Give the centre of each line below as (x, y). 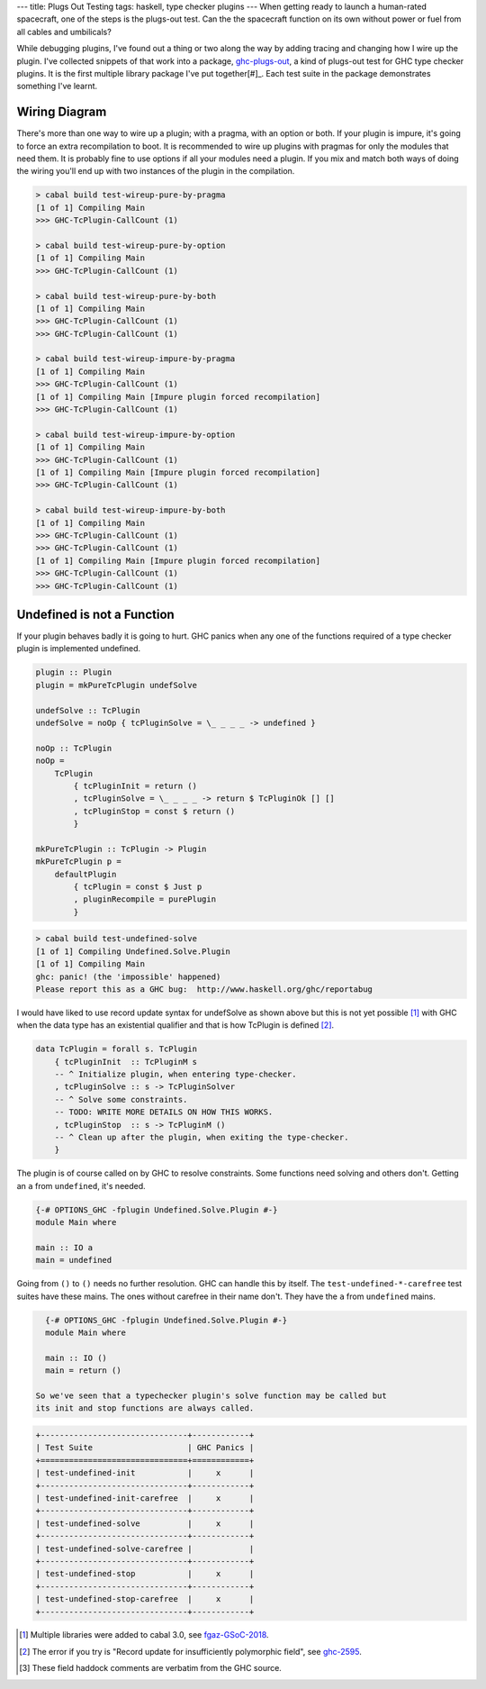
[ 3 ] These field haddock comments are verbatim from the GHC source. (151, 1668)
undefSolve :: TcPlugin (88, 710)
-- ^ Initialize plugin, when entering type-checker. (175, 1075)
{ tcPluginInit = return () (135, 785)
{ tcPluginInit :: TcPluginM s (126, 1062)
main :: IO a (64, 1247)
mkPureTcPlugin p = (78, 862)
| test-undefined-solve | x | (145, 1523)
